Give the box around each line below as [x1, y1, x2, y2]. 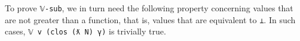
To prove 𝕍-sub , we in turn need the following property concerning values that [5, 2, 293, 14]
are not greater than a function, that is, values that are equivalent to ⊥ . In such [5, 13, 296, 26]
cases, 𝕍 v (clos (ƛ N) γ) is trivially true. [5, 25, 166, 37]
